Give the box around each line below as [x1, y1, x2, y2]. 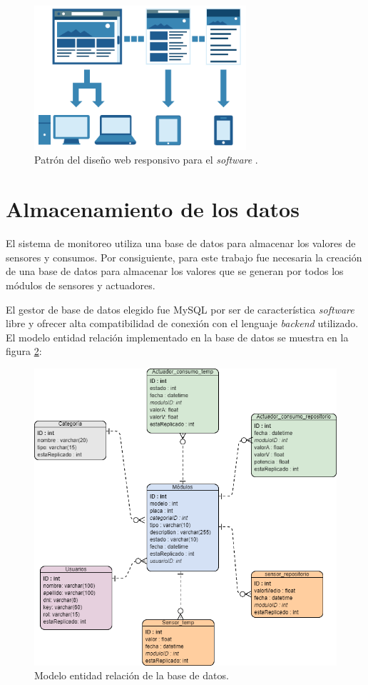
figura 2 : [6, 344, 42, 359]
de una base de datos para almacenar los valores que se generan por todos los [6, 264, 344, 279]
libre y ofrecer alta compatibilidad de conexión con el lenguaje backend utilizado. [6, 316, 359, 331]
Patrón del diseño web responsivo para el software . [34, 152, 258, 167]
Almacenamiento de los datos [6, 194, 300, 224]
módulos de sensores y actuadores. [6, 277, 155, 292]
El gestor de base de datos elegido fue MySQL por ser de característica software [6, 301, 354, 316]
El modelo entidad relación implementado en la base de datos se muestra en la [6, 329, 349, 344]
